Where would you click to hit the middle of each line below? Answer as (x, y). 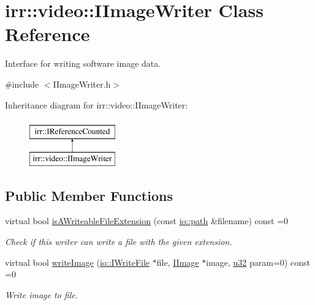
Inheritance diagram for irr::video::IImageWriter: (97, 104)
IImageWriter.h (82, 84)
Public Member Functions (89, 195)
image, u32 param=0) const (258, 262)
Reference (47, 34)
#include (22, 84)
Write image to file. (42, 294)
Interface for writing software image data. (83, 63)
